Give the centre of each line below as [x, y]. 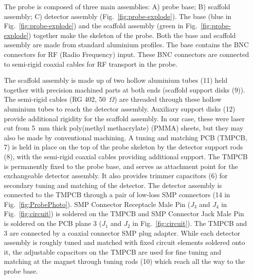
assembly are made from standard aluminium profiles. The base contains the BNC [126, 45]
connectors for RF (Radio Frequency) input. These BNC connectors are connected [126, 54]
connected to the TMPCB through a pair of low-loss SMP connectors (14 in [117, 195]
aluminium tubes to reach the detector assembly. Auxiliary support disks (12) [120, 108]
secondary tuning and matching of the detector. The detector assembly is [113, 185]
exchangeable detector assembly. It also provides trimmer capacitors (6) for [116, 176]
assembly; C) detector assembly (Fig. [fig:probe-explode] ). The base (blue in [118, 16]
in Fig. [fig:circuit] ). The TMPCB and [190, 223]
